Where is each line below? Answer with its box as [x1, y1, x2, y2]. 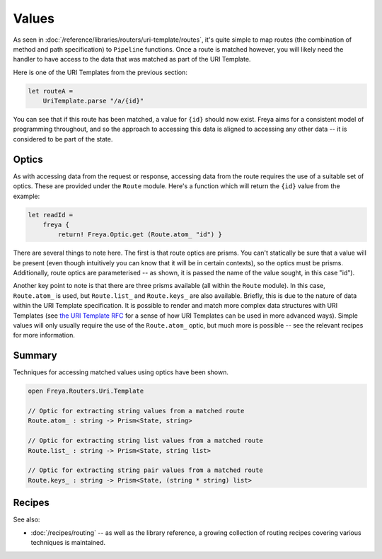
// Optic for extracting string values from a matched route [28, 407, 245, 415]
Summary [13, 350, 57, 362]
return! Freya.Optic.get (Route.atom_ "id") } [57, 231, 222, 238]
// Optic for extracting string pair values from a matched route [28, 466, 263, 474]
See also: [13, 515, 40, 524]
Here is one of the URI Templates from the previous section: [13, 68, 187, 76]
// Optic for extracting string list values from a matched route [28, 437, 263, 445]
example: [13, 192, 40, 200]
